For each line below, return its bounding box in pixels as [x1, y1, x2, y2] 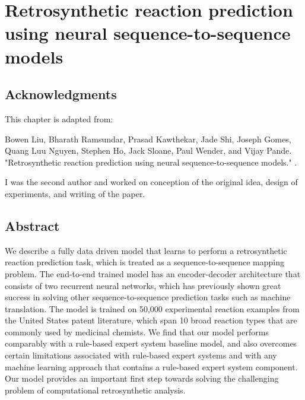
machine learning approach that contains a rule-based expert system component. [5, 360, 298, 373]
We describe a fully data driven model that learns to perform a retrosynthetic [5, 244, 287, 256]
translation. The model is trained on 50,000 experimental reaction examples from [5, 302, 300, 315]
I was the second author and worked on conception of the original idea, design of [5, 176, 298, 188]
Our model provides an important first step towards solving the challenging [5, 372, 279, 385]
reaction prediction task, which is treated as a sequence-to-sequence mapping [5, 256, 285, 268]
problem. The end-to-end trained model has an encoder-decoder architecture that [5, 267, 301, 280]
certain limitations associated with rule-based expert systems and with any [5, 349, 277, 361]
